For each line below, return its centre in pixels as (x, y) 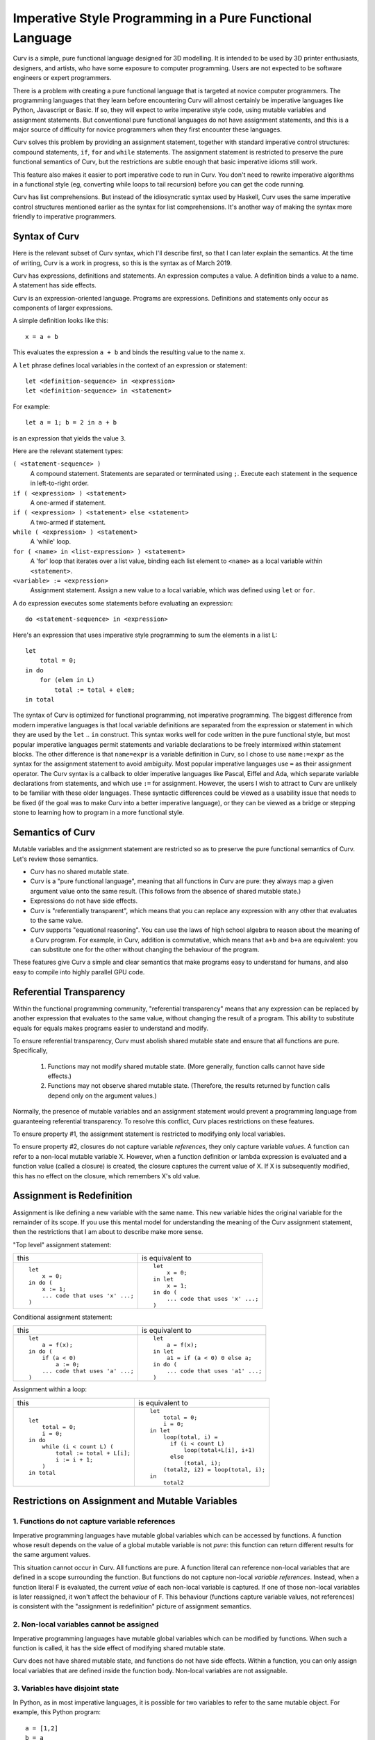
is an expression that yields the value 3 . (69, 438)
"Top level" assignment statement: (62, 1244)
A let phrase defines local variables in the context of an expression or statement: (130, 365)
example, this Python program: (57, 1712)
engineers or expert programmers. (62, 78)
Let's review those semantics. (56, 859)
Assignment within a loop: (50, 1389)
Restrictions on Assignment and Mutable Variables (125, 1501)
